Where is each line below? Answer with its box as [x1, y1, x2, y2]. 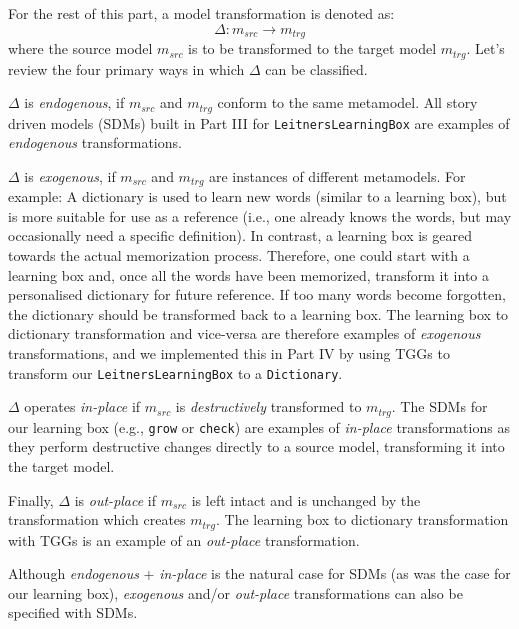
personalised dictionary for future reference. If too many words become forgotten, [8, 284, 506, 305]
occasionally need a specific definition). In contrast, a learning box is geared [8, 225, 472, 246]
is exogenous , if [24, 165, 116, 186]
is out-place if [74, 489, 157, 510]
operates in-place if [24, 396, 141, 417]
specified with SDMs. [8, 602, 138, 623]
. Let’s [466, 38, 505, 59]
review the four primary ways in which [8, 58, 245, 79]
